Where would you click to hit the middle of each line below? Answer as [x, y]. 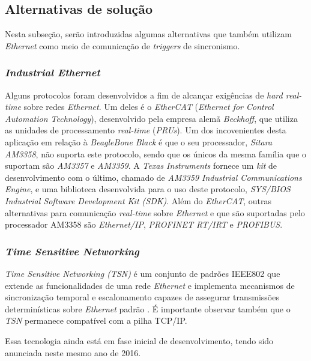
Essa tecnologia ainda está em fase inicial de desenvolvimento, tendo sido [139, 340]
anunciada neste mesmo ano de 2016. [73, 352]
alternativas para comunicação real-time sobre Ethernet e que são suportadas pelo [155, 212]
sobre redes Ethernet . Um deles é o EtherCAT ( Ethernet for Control [149, 107]
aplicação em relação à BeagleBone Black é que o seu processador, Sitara [139, 141]
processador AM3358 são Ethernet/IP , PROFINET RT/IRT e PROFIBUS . [144, 224]
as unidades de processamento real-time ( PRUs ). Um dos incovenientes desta [146, 130]
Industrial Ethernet [53, 72]
